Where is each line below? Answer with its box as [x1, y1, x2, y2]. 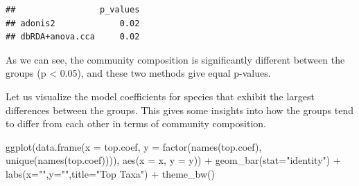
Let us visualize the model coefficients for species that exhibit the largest [6, 89, 315, 103]
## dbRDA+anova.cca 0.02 [6, 32, 140, 42]
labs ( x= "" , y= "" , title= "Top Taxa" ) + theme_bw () [6, 166, 215, 180]
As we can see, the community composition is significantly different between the [6, 52, 345, 66]
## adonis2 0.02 [6, 18, 140, 28]
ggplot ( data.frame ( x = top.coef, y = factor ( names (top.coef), [6, 139, 262, 154]
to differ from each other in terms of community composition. [6, 116, 266, 131]
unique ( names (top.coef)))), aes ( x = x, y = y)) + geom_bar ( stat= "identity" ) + [6, 153, 341, 167]
